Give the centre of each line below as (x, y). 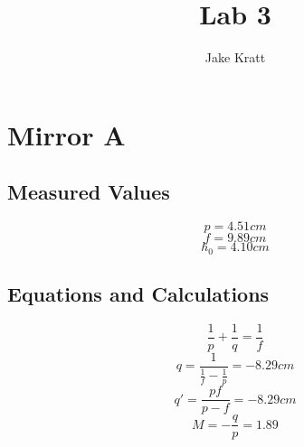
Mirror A (66, 134)
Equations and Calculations (138, 293)
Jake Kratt (235, 57)
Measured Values (89, 192)
